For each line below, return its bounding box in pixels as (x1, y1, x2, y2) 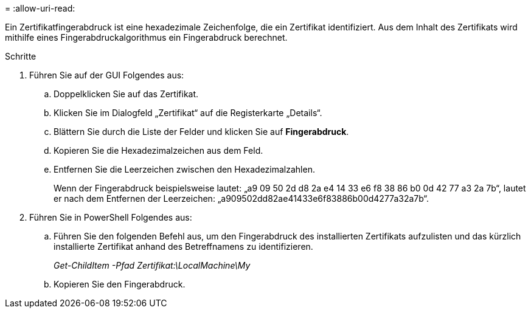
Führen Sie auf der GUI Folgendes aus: (29, 70, 184, 80)
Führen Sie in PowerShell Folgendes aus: (29, 212, 192, 222)
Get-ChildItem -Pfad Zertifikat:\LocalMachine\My (54, 260, 251, 270)
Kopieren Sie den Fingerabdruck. (54, 279, 186, 289)
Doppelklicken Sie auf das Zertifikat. (54, 89, 199, 99)
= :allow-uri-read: (5, 3, 75, 13)
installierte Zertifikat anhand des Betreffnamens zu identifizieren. (54, 241, 313, 252)
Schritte (5, 51, 36, 61)
